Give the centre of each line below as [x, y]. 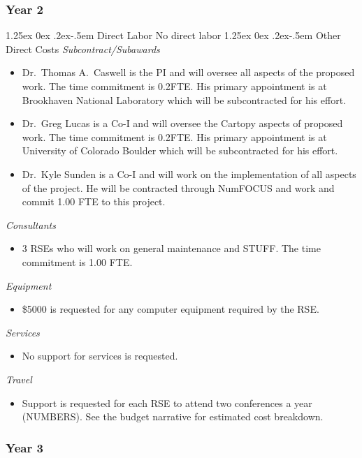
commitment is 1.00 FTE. [77, 261]
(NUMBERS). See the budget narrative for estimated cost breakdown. [173, 416]
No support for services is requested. [100, 356]
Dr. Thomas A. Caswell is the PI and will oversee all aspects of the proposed [188, 72]
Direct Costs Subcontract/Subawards [83, 49]
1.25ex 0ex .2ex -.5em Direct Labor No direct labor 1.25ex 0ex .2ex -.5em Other [173, 35]
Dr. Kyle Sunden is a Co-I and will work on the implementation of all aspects [189, 173]
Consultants [31, 224]
